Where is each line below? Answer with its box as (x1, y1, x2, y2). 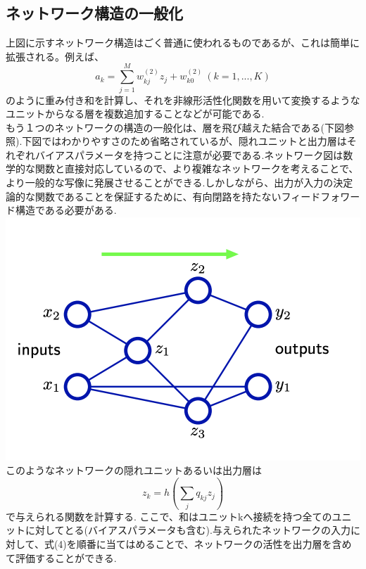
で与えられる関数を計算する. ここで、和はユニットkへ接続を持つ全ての (6, 509, 332, 523)
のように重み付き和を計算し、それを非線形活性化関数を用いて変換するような (6, 92, 360, 107)
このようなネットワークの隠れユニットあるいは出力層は (6, 463, 262, 478)
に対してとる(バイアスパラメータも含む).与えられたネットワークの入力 (25, 523, 351, 537)
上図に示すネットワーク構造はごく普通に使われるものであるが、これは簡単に (6, 35, 360, 50)
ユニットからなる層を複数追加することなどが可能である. (6, 106, 265, 121)
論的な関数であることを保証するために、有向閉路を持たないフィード (6, 188, 321, 203)
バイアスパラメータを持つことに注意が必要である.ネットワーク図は (34, 147, 343, 162)
